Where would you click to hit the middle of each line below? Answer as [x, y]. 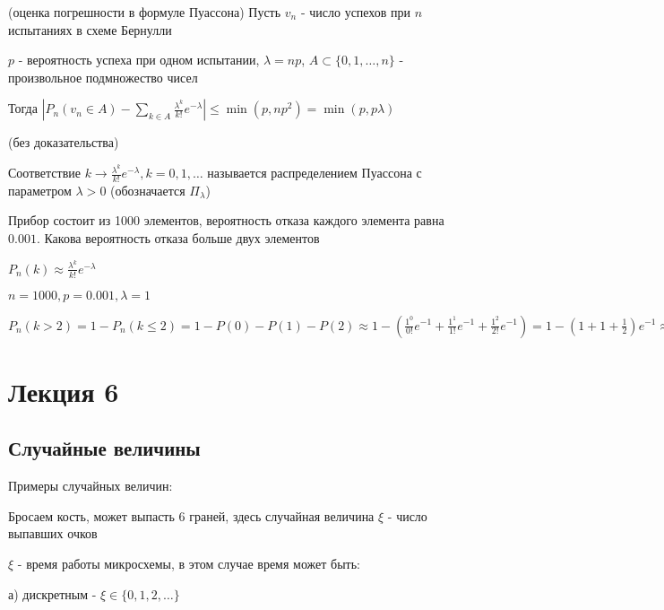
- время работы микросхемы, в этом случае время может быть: [189, 563]
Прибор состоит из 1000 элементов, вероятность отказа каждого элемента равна [226, 220]
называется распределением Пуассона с [315, 173]
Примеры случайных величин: [91, 486]
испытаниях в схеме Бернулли [90, 29]
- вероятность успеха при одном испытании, [139, 60]
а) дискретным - [52, 593]
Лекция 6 [64, 391]
